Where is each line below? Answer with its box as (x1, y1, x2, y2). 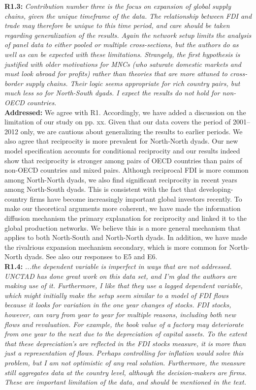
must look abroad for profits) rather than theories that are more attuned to (4, 68, 227, 79)
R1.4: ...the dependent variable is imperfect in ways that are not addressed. (4, 261, 232, 271)
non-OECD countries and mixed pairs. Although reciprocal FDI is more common (4, 165, 249, 175)
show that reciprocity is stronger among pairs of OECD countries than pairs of (4, 155, 242, 165)
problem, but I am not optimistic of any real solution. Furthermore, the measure (4, 357, 246, 367)
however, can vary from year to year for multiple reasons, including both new (4, 309, 236, 319)
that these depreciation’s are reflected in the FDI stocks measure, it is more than (4, 338, 246, 348)
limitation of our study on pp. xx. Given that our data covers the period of (4, 117, 231, 127)
